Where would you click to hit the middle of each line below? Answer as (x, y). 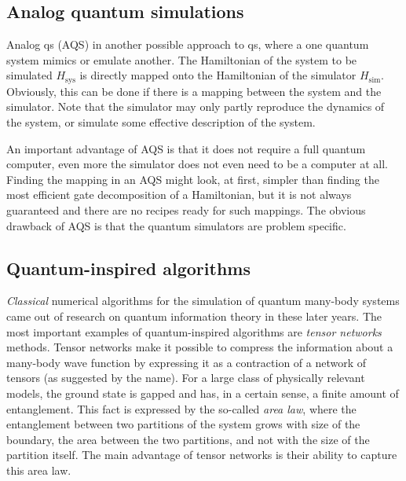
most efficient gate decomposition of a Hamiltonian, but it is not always (179, 195)
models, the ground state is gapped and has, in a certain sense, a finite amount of (203, 393)
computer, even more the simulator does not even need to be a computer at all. (197, 164)
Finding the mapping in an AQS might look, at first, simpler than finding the (193, 179)
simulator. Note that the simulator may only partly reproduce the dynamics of (196, 106)
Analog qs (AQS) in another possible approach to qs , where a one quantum (188, 44)
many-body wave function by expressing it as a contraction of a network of (187, 362)
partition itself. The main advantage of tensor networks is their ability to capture (202, 455)
